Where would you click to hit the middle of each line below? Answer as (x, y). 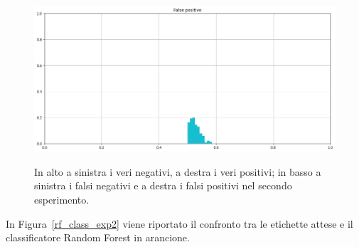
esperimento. (62, 200)
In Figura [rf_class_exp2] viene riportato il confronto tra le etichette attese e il (179, 223)
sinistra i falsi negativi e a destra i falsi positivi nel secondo (163, 185)
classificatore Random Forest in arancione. (98, 237)
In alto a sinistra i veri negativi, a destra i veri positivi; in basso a (178, 171)
